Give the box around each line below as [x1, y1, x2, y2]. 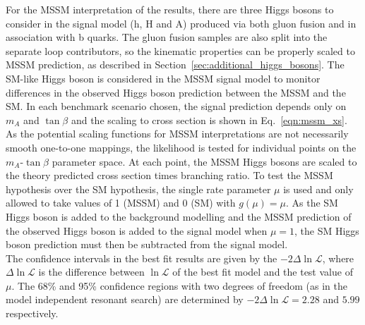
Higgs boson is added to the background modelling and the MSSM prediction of [6, 209, 352, 223]
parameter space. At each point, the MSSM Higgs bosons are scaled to [52, 154, 357, 168]
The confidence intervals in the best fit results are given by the [6, 250, 277, 265]
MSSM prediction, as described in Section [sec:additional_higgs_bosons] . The [6, 57, 345, 72]
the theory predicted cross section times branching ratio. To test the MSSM [6, 168, 333, 183]
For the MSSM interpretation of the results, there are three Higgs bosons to [6, 2, 334, 16]
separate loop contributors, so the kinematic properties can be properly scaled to [6, 43, 355, 58]
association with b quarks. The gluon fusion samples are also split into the [6, 30, 328, 44]
